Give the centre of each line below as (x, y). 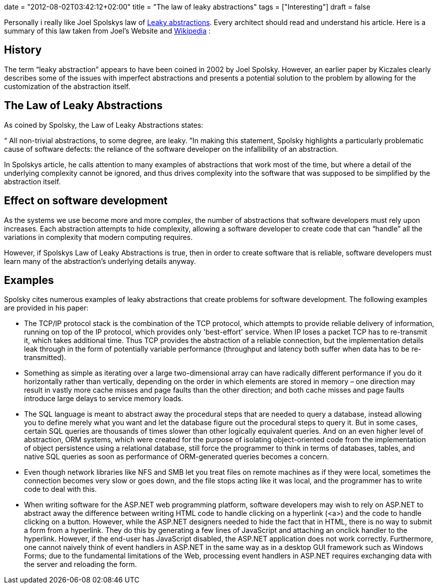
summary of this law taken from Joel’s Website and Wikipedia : (107, 31)
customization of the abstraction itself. (67, 86)
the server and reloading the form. (81, 564)
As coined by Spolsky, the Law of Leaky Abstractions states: (104, 125)
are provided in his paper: (46, 308)
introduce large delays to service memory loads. (104, 399)
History (23, 50)
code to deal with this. (61, 489)
